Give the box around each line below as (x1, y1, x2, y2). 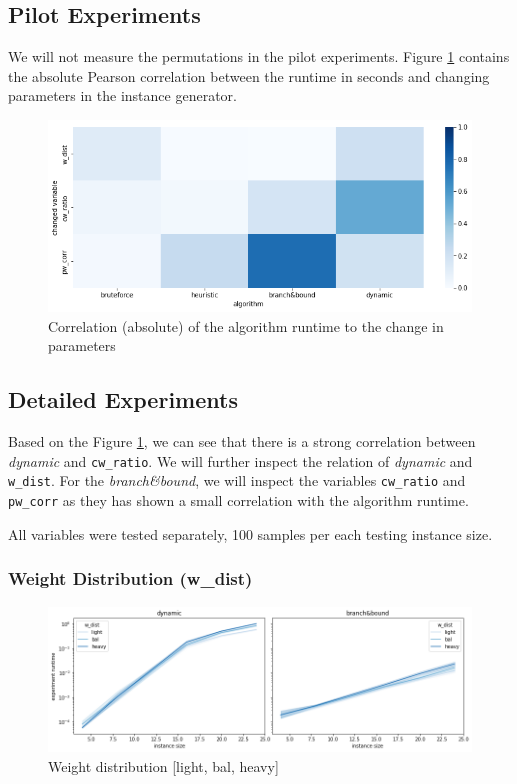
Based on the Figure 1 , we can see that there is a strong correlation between (8, 431, 476, 452)
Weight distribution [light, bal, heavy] (48, 756, 279, 777)
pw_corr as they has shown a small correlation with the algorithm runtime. (8, 490, 469, 511)
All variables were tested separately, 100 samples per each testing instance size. (8, 523, 493, 544)
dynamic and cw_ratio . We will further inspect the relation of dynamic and (8, 450, 473, 471)
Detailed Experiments (8, 384, 238, 415)
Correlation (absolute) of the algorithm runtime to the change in (48, 315, 444, 336)
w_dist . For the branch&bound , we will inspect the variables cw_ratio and (8, 470, 466, 491)
